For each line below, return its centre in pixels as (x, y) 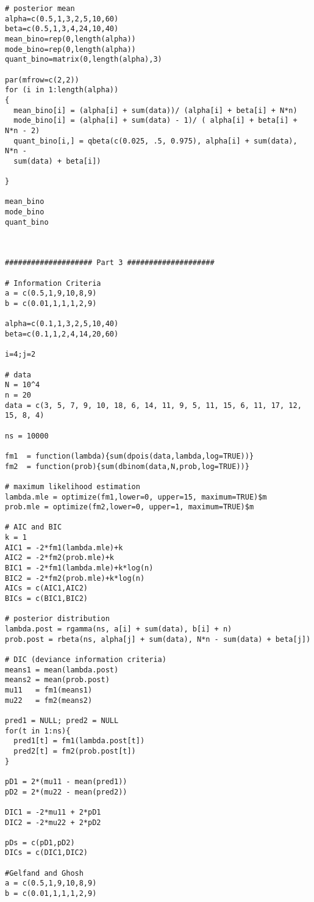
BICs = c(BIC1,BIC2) (47, 599)
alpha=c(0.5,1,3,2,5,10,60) (62, 19)
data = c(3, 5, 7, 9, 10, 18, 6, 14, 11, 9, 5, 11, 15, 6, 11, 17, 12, (153, 405)
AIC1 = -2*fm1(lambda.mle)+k (64, 547)
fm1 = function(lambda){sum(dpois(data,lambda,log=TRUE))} (130, 456)
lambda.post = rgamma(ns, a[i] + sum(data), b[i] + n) (119, 629)
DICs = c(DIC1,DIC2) (47, 853)
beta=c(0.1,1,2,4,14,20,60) (62, 334)
